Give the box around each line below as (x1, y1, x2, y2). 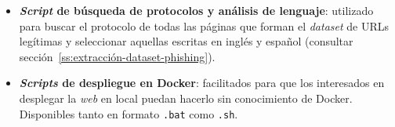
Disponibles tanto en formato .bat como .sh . (19, 105, 238, 122)
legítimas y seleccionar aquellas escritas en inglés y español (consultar (19, 33, 353, 49)
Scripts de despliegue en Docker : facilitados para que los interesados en (19, 74, 385, 91)
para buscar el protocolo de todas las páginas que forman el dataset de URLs (19, 17, 390, 34)
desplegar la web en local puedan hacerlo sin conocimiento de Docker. (19, 89, 353, 106)
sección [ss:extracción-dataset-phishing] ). (19, 48, 216, 64)
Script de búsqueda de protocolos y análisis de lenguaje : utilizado (19, 2, 374, 18)
